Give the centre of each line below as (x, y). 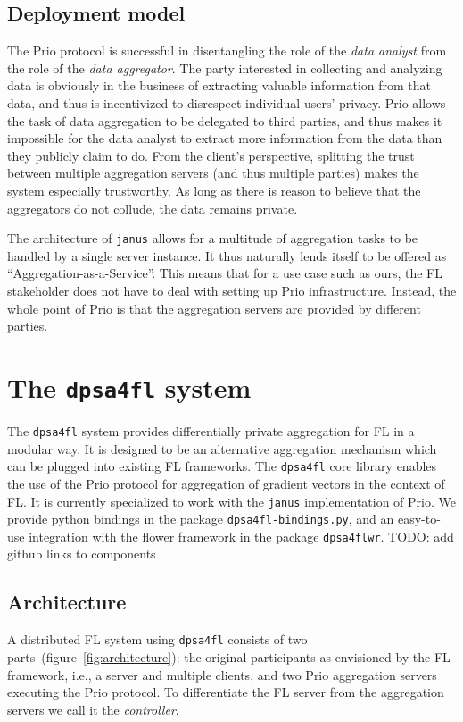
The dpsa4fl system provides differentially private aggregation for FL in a (211, 431)
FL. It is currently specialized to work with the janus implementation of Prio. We (231, 501)
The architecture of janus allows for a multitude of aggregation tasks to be (213, 238)
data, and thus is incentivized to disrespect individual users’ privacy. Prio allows (227, 102)
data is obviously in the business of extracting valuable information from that (219, 85)
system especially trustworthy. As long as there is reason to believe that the (214, 190)
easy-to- (419, 519)
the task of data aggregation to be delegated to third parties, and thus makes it (225, 120)
